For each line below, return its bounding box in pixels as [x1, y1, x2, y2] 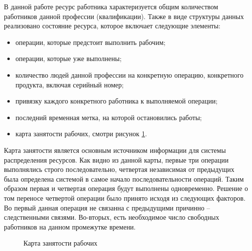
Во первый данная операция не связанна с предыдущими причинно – [4, 202, 210, 212]
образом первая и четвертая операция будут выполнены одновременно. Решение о [4, 183, 248, 193]
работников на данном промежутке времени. [4, 221, 136, 231]
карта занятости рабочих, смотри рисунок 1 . [15, 128, 147, 139]
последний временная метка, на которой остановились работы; [15, 112, 202, 122]
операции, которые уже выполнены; [15, 53, 122, 63]
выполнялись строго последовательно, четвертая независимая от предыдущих [4, 164, 234, 174]
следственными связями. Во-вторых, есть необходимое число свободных [4, 212, 219, 222]
